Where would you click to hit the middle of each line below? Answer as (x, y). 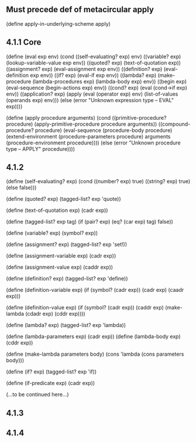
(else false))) (21, 188)
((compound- (174, 124)
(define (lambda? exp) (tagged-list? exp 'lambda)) (66, 325)
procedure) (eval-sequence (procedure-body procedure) (104, 130)
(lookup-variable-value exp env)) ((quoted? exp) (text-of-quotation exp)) (94, 63)
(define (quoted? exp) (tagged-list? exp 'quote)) (63, 199)
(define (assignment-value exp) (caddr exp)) (59, 267)
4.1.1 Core (24, 43)
